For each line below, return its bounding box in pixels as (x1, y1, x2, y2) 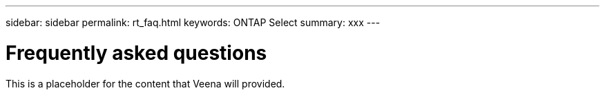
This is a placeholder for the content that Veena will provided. (6, 77, 285, 89)
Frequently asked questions (6, 41, 267, 65)
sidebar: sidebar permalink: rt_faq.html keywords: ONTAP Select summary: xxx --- (6, 17, 381, 28)
